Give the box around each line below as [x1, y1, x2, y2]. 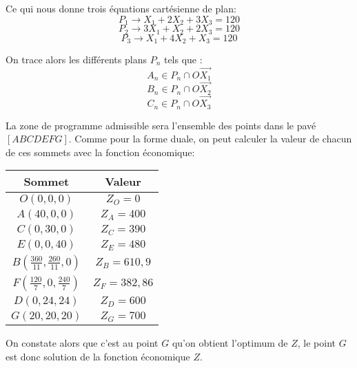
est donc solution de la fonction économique [6, 349, 190, 363]
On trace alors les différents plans [6, 52, 147, 66]
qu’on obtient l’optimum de [172, 336, 288, 350]
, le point [297, 336, 336, 350]
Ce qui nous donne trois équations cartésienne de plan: [6, 1, 236, 15]
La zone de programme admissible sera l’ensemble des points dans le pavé [6, 118, 316, 132]
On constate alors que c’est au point [6, 336, 159, 350]
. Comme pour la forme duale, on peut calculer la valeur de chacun [68, 131, 352, 146]
